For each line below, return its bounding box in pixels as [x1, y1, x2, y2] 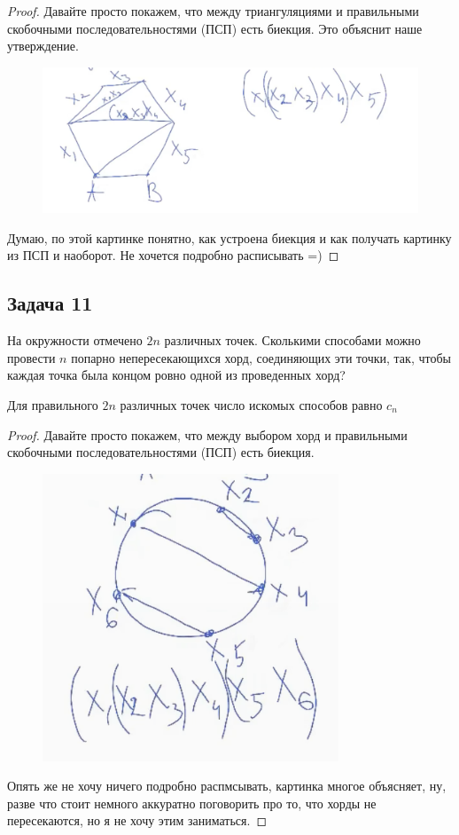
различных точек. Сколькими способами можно [164, 331, 421, 350]
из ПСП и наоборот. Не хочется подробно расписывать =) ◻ [7, 246, 339, 264]
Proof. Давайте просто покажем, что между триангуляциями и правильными [7, 2, 419, 20]
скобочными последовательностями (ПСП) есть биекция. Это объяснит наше [7, 19, 423, 37]
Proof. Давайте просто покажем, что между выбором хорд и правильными [7, 425, 408, 444]
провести [7, 348, 56, 366]
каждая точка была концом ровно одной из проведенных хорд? [7, 366, 346, 384]
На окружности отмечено [7, 331, 143, 350]
